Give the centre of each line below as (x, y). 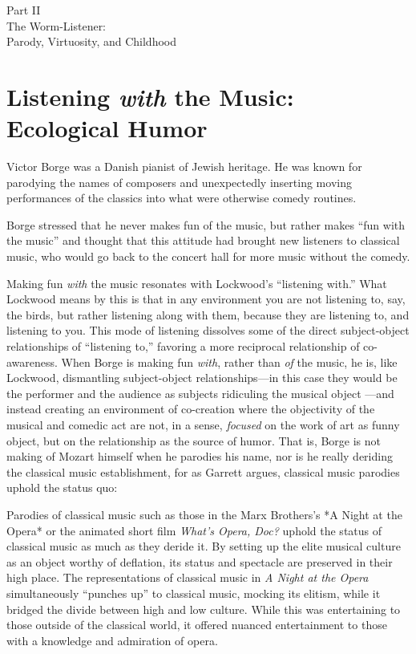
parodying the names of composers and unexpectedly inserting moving (179, 182)
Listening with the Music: (150, 96)
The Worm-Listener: (57, 25)
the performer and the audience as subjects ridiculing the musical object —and (200, 393)
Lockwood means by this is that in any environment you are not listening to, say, (206, 299)
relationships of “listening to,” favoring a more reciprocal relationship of (183, 346)
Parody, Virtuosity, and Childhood (91, 41)
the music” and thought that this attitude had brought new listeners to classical (203, 240)
